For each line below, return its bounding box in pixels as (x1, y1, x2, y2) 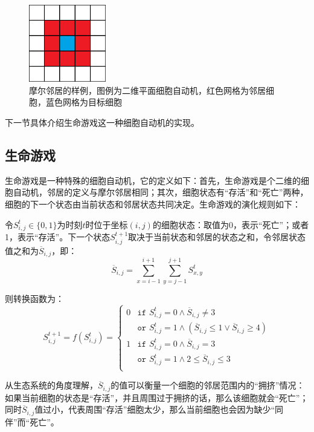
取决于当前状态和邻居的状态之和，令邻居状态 (128, 231, 306, 243)
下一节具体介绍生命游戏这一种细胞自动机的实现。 (5, 116, 199, 128)
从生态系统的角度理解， (5, 379, 98, 391)
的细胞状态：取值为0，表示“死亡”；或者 (152, 218, 309, 231)
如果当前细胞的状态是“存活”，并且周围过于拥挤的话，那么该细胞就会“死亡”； (5, 391, 309, 404)
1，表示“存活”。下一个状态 (5, 231, 111, 243)
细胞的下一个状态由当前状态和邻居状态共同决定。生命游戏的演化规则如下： (5, 197, 301, 210)
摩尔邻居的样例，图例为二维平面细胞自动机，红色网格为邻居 (29, 83, 266, 96)
